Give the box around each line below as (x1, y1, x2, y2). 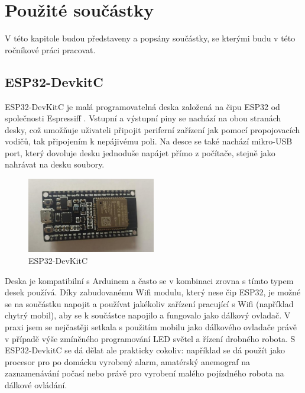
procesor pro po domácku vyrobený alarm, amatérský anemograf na (5, 355, 251, 368)
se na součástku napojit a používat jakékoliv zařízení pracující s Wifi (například (5, 297, 294, 310)
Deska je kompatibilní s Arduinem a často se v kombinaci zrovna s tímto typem (5, 274, 294, 286)
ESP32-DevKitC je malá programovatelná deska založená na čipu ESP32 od (5, 100, 280, 112)
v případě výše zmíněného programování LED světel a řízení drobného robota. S (5, 332, 296, 344)
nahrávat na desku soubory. (5, 158, 105, 170)
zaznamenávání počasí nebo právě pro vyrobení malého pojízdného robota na (5, 367, 284, 379)
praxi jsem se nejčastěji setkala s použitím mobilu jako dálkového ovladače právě (5, 320, 297, 333)
